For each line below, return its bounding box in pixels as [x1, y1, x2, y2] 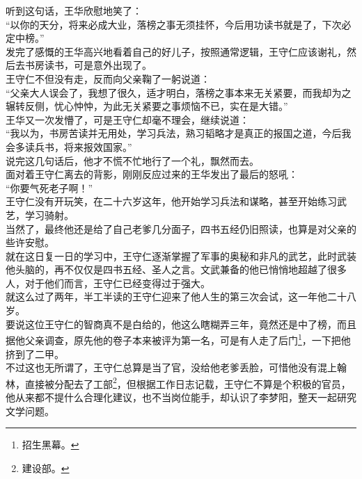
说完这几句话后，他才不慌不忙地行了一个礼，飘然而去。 [6, 153, 259, 168]
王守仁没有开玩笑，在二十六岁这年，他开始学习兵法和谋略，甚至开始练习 [6, 194, 337, 209]
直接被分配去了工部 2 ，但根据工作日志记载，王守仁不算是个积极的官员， [24, 374, 351, 391]
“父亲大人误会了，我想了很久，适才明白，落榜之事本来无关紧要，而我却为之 [6, 85, 352, 99]
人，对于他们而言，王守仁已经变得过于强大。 [6, 275, 210, 290]
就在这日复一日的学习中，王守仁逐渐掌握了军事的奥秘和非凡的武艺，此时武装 [6, 248, 356, 263]
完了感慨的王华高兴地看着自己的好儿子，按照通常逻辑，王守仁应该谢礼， [15, 44, 347, 58]
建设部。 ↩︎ [22, 460, 70, 475]
